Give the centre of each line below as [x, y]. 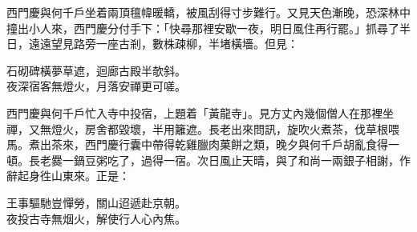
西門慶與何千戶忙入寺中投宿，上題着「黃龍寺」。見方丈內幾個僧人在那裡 [194, 112]
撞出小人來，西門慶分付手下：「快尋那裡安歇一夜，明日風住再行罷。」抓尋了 [203, 28]
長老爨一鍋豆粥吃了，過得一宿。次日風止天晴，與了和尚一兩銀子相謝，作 [219, 160]
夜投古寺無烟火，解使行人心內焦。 [96, 218]
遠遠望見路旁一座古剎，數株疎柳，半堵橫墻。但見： [163, 44]
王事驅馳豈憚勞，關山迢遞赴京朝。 [96, 202]
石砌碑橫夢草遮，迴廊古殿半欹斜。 [96, 70]
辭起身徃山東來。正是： [68, 176]
